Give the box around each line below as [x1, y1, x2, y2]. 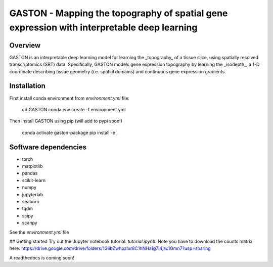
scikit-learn [22, 177, 45, 183]
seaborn [22, 198, 40, 204]
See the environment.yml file [9, 229, 69, 235]
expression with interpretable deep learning [9, 22, 198, 33]
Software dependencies [9, 143, 87, 151]
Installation [9, 81, 45, 91]
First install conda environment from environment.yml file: [9, 95, 130, 101]
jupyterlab [22, 191, 43, 197]
